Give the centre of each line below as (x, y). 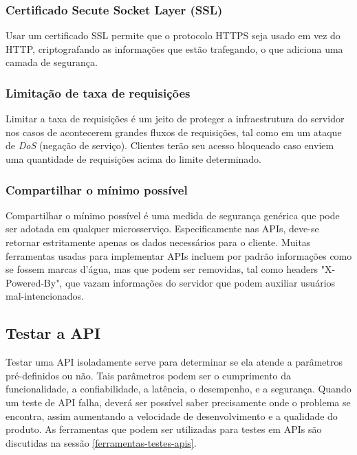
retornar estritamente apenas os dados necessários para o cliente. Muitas (158, 242)
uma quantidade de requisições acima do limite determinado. (134, 159)
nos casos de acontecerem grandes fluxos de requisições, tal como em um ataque (174, 132)
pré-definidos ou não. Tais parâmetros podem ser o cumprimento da (149, 375)
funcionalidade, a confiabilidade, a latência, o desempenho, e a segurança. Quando (178, 389)
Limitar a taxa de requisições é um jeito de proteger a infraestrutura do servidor (175, 119)
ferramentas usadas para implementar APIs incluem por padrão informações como (179, 255)
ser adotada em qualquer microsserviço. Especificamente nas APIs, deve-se (162, 229)
